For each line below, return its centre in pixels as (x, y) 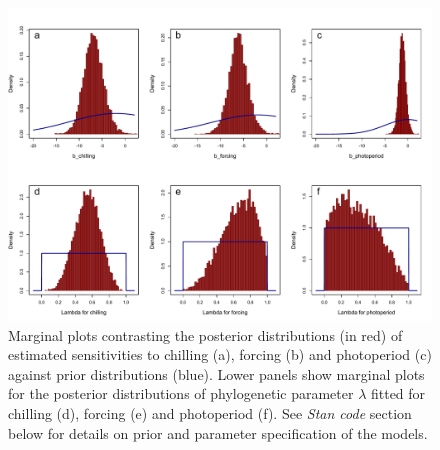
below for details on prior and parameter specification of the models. (218, 432)
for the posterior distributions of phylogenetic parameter (181, 393)
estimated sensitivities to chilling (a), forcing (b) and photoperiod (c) (220, 354)
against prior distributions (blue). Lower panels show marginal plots (216, 373)
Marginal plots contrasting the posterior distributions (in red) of (205, 334)
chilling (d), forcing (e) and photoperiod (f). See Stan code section (210, 413)
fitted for (398, 393)
